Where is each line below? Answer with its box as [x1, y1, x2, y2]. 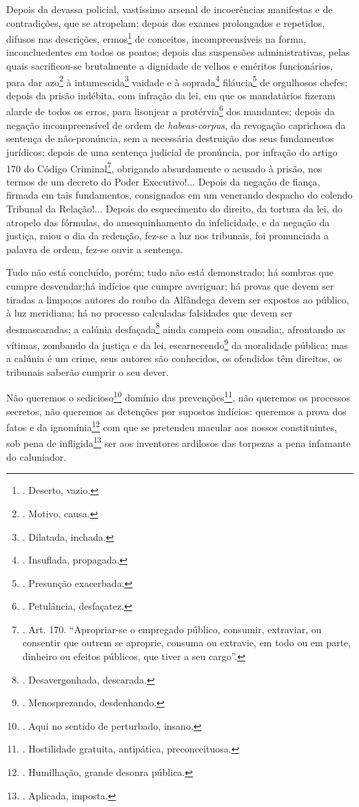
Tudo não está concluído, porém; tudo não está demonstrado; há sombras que [6, 265, 334, 279]
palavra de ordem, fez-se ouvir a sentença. [6, 241, 183, 256]
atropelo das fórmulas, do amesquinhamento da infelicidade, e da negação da [6, 215, 330, 229]
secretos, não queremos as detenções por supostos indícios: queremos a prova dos [6, 403, 347, 418]
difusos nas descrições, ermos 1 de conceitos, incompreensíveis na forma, [6, 30, 306, 46]
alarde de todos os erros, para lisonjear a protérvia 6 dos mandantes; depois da [6, 102, 335, 119]
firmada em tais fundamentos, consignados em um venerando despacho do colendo [6, 188, 353, 202]
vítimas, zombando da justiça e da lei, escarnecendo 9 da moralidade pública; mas [6, 335, 348, 352]
